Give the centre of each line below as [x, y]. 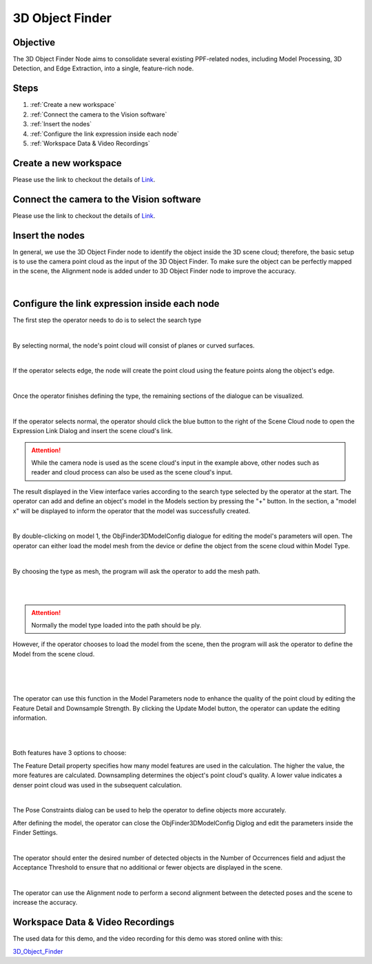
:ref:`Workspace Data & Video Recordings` [90, 143]
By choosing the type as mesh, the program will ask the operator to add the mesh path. [136, 571]
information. [30, 718]
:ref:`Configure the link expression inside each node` [104, 134]
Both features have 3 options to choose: [70, 753]
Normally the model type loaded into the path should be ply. [116, 625]
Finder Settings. [35, 833]
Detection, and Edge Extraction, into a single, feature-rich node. [103, 68]
